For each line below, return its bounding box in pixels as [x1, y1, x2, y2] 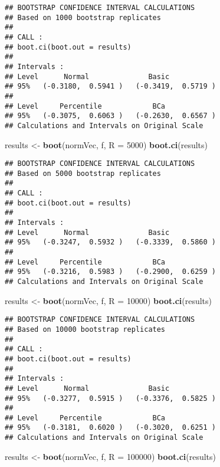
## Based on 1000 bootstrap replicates [5, 13, 161, 22]
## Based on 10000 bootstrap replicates [5, 325, 166, 334]
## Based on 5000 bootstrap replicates [5, 169, 161, 178]
